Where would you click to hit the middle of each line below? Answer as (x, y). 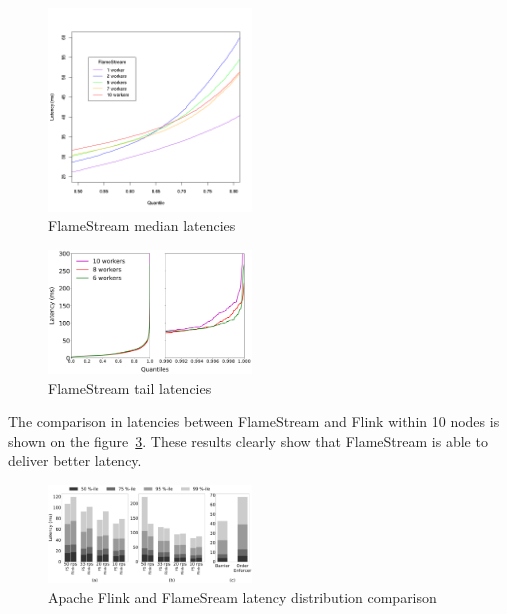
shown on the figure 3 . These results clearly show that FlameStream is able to (248, 440)
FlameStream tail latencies (130, 387)
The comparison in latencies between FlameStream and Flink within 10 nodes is (254, 421)
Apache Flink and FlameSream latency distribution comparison (242, 597)
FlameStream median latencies (142, 225)
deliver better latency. (75, 460)
